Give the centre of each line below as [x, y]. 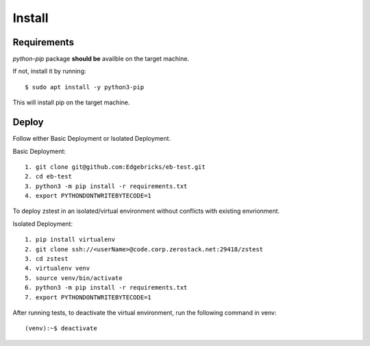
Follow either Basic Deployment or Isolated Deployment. [92, 139]
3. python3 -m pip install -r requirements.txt [106, 186]
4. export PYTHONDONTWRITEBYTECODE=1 [88, 196]
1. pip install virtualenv [70, 240]
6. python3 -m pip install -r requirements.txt [106, 288]
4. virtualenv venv [58, 268]
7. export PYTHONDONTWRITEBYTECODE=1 [88, 297]
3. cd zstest [47, 259]
